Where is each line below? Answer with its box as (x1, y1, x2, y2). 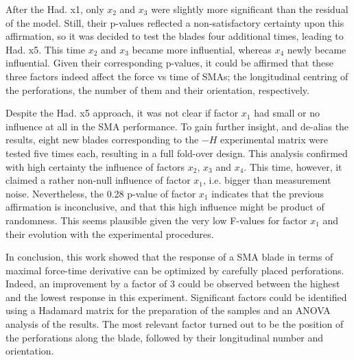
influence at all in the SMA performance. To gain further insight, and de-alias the (5, 119, 349, 133)
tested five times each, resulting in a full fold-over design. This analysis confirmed (5, 145, 348, 160)
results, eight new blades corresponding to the (5, 132, 199, 147)
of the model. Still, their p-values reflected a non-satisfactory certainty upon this (5, 15, 344, 29)
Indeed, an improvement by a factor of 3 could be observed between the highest (5, 276, 340, 291)
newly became (287, 42, 346, 56)
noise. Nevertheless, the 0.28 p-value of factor (5, 186, 196, 200)
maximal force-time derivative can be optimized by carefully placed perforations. (5, 263, 344, 277)
